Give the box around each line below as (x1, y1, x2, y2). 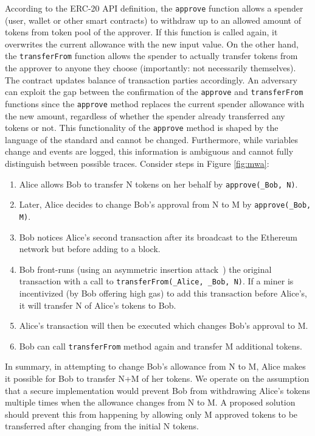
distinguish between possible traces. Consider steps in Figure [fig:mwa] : (5, 157, 269, 170)
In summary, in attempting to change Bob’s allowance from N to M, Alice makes (5, 360, 306, 373)
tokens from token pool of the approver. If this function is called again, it (5, 26, 278, 38)
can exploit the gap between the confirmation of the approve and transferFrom (5, 85, 303, 98)
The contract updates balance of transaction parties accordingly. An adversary (5, 73, 297, 86)
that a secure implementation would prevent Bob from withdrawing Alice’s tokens (5, 384, 310, 396)
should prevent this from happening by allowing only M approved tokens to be (5, 407, 298, 420)
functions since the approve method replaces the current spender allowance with (5, 97, 305, 110)
